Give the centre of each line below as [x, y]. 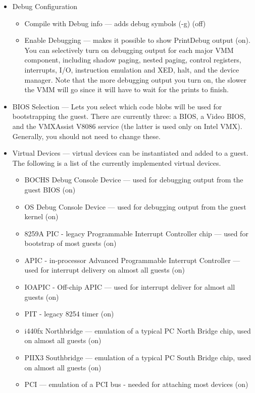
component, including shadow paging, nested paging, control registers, [133, 60]
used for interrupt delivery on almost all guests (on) [105, 270]
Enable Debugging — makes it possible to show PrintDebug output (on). [137, 40]
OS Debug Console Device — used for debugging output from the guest [135, 206]
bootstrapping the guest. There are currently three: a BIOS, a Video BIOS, [129, 116]
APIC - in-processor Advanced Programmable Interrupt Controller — [132, 260]
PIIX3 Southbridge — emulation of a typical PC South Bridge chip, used [138, 357]
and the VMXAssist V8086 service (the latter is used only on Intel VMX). [127, 126]
